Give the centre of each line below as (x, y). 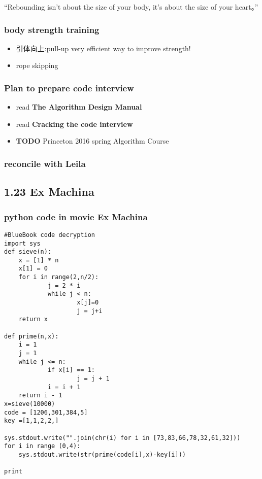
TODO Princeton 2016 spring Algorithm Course (92, 141)
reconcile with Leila (45, 163)
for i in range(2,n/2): (59, 277)
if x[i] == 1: (71, 370)
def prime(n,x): (31, 336)
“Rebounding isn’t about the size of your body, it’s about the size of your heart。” (131, 7)
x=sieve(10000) (30, 404)
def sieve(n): (28, 252)
